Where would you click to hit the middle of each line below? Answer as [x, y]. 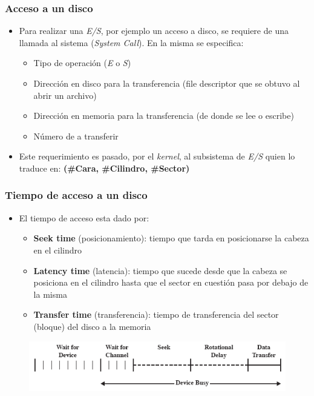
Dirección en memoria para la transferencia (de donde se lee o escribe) [164, 116]
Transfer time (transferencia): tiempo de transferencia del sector [156, 314]
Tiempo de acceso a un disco [76, 195]
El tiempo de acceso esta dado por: [84, 217]
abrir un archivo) [65, 95]
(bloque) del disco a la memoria [92, 326]
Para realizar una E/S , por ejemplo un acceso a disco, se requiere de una [154, 31]
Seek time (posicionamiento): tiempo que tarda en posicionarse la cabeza [171, 238]
